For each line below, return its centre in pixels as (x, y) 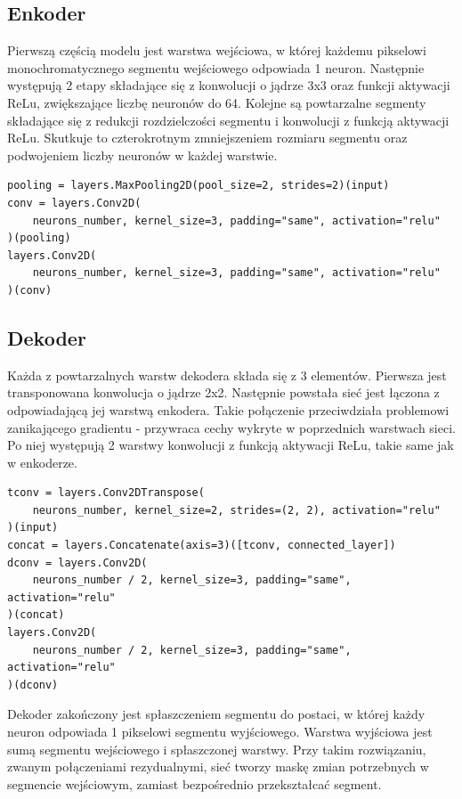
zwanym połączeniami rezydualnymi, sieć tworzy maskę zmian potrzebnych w (218, 766)
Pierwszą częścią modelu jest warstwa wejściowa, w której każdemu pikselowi (217, 50)
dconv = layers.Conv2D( (77, 563)
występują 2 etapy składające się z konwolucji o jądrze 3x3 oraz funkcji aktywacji (229, 85)
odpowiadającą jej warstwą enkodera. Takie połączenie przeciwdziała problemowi (228, 409)
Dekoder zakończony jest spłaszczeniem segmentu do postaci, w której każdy (216, 714)
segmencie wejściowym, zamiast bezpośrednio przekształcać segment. (195, 783)
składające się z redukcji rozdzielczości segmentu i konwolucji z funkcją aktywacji (228, 120)
